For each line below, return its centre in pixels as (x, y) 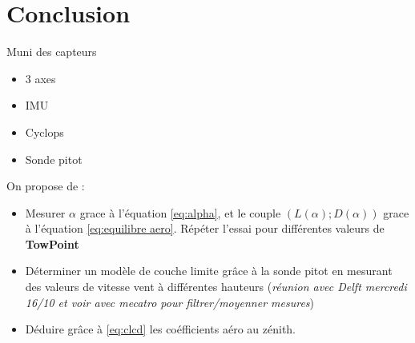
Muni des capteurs (52, 52)
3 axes (40, 78)
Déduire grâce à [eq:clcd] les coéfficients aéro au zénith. (161, 329)
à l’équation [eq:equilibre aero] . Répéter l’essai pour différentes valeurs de (205, 228)
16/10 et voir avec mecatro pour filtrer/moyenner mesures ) (170, 302)
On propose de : (46, 186)
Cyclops (44, 132)
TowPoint (52, 243)
